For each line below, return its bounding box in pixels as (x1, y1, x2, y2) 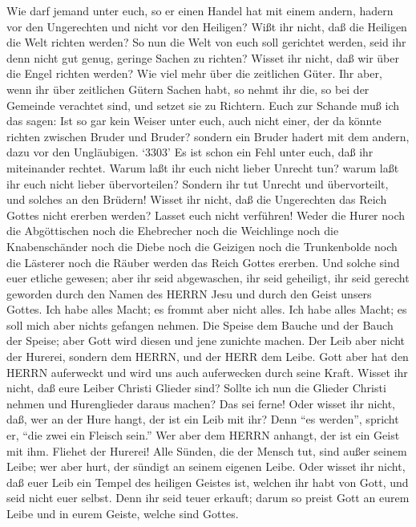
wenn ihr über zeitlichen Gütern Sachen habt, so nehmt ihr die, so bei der (6, 80, 370, 97)
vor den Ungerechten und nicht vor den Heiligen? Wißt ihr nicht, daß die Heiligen (6, 18, 407, 34)
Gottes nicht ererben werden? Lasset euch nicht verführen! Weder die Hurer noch (6, 206, 406, 223)
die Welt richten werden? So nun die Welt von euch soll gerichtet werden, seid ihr (6, 34, 406, 51)
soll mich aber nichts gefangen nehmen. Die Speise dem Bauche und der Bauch (6, 316, 394, 333)
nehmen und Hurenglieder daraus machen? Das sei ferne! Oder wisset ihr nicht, (6, 395, 395, 411)
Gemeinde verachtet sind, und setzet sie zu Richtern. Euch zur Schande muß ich (6, 96, 400, 113)
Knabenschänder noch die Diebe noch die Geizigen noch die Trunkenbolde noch (6, 237, 398, 254)
